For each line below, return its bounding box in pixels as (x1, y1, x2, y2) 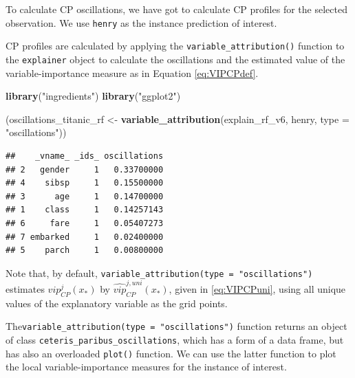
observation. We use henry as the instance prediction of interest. (6, 15, 277, 30)
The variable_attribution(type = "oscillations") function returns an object (6, 319, 347, 333)
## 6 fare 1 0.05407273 (6, 218, 164, 228)
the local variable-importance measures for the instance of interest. (6, 359, 287, 374)
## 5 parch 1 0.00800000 (6, 245, 164, 256)
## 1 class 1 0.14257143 (6, 205, 164, 215)
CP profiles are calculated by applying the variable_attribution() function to (6, 38, 345, 53)
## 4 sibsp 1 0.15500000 (6, 178, 164, 188)
